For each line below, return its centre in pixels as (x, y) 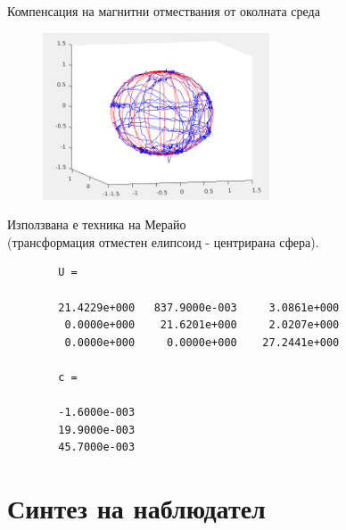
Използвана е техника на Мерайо (97, 224)
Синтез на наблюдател (136, 508)
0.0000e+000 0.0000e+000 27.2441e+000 (202, 342)
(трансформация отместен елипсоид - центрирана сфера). (163, 241)
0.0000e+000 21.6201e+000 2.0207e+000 (202, 325)
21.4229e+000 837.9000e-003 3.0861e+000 (199, 307)
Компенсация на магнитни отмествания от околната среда (164, 11)
